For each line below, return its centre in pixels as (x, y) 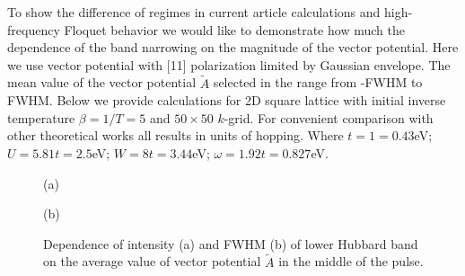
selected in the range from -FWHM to (318, 82)
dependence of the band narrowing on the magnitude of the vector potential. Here (233, 47)
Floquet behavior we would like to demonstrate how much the (234, 29)
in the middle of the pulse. (351, 261)
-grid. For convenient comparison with (329, 117)
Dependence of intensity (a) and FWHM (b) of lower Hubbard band (231, 243)
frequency (34, 29)
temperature (41, 117)
